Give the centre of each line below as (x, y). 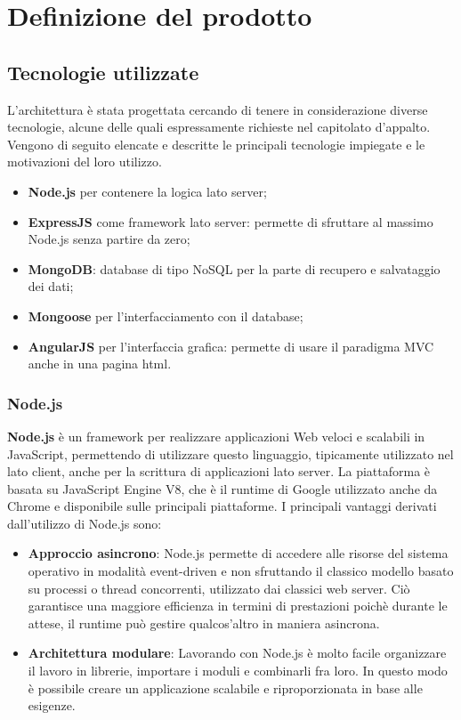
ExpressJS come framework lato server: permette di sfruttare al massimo (230, 221)
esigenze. (52, 705)
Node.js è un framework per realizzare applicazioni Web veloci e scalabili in (216, 436)
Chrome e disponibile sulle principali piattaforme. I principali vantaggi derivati (222, 506)
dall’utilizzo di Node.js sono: (85, 523)
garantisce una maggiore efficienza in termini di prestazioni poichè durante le (238, 606)
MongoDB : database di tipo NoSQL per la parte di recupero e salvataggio (234, 268)
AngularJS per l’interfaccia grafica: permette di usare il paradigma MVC (231, 346)
